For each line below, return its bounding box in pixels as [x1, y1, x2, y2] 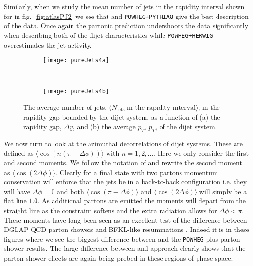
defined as [4, 148, 34, 158]
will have [4, 186, 31, 196]
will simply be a [199, 186, 247, 196]
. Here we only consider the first [153, 148, 249, 158]
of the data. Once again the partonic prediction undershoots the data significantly [4, 20, 249, 31]
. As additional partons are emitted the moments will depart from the [37, 195, 246, 206]
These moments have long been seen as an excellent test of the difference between [4, 214, 247, 225]
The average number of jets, [23, 102, 107, 112]
